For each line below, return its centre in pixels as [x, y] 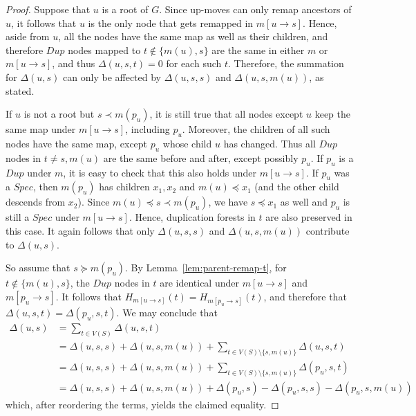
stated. [20, 90]
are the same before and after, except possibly [201, 157]
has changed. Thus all [270, 143]
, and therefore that [305, 296]
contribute [328, 230]
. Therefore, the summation [286, 63]
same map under [41, 129]
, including [148, 129]
